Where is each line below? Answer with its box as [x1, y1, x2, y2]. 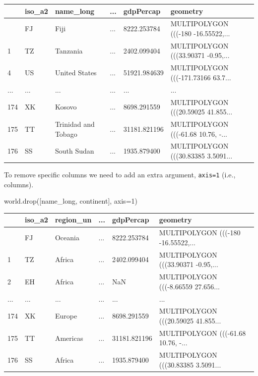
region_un [55, 215, 92, 225]
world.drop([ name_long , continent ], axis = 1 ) [4, 196, 137, 206]
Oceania [55, 232, 79, 243]
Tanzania [55, 45, 83, 55]
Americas [55, 332, 83, 343]
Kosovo [55, 102, 77, 112]
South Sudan [55, 146, 94, 156]
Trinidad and [55, 118, 95, 129]
